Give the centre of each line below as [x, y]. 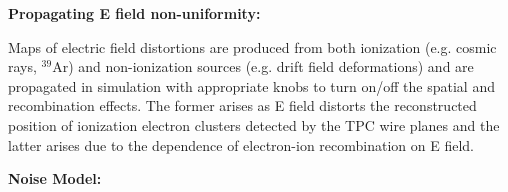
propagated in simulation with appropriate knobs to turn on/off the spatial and [251, 85]
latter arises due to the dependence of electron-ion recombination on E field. [241, 144]
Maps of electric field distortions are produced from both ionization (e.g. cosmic [252, 46]
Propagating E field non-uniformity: [134, 13]
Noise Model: [55, 178]
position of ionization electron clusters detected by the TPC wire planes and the [254, 124]
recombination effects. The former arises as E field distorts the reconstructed [242, 105]
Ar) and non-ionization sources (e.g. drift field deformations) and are [263, 66]
